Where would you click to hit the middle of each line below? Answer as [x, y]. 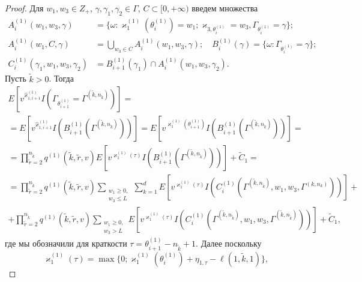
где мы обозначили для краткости [66, 243]
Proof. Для [24, 8]
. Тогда [61, 78]
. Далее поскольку [229, 243]
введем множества [225, 8]
